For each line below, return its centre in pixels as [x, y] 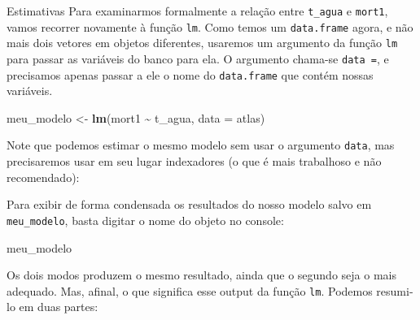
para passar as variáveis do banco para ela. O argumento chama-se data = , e [198, 58]
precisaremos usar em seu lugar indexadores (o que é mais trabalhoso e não [194, 161]
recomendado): [43, 177]
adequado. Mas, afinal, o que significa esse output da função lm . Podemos [190, 290]
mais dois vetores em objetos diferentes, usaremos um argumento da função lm [202, 43]
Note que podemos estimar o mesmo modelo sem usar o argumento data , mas [201, 145]
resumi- [395, 290]
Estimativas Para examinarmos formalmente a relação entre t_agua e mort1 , [197, 11]
